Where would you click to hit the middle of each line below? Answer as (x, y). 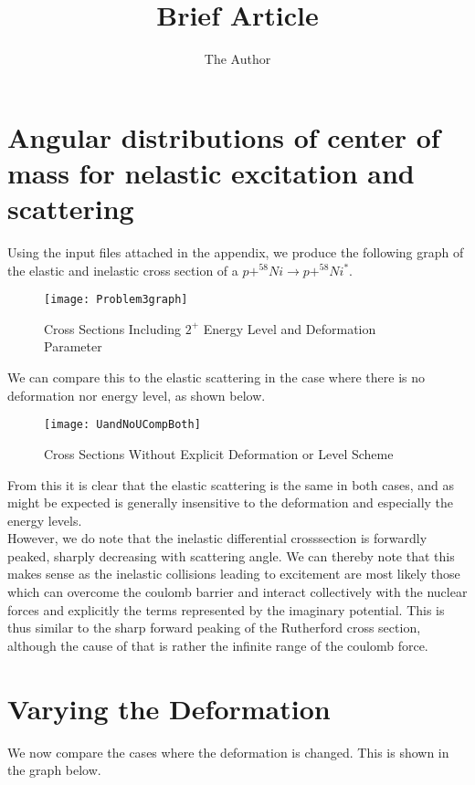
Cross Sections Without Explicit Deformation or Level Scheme (219, 453)
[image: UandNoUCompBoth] (122, 425)
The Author (237, 59)
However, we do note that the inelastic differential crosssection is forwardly (217, 538)
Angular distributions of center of (224, 136)
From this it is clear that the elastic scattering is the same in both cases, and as (231, 484)
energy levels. (45, 520)
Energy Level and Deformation (290, 328)
